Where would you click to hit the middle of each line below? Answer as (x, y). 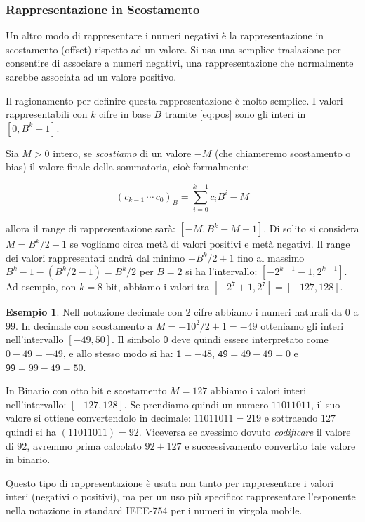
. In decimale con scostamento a (84, 325)
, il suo (325, 404)
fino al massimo (271, 257)
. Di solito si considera (311, 228)
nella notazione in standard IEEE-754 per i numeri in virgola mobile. (154, 510)
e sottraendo (291, 418)
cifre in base (125, 114)
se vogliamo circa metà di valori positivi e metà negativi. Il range (210, 244)
